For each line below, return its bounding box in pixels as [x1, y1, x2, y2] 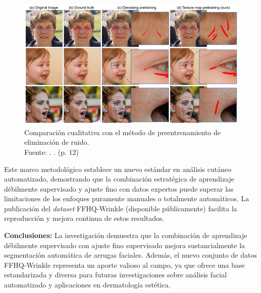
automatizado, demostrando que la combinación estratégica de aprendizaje [4, 173, 235, 184]
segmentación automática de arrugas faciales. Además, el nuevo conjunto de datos [4, 250, 257, 260]
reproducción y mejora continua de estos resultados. [4, 213, 165, 223]
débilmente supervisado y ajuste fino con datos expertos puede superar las [4, 183, 234, 194]
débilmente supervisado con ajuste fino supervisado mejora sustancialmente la [4, 240, 245, 250]
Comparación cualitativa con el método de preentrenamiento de [24, 127, 221, 137]
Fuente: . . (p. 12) [24, 146, 79, 157]
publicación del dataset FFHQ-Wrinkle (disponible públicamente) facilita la [4, 203, 237, 213]
